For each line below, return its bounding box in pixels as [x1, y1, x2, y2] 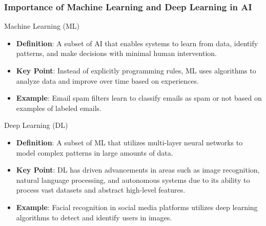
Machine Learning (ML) [4, 21, 80, 31]
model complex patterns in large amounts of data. [16, 147, 173, 158]
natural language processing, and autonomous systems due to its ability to [16, 174, 250, 185]
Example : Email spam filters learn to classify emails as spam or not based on [16, 92, 262, 103]
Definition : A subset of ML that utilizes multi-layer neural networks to [16, 137, 243, 147]
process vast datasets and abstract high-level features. [16, 184, 186, 195]
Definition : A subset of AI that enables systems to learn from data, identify [16, 37, 258, 48]
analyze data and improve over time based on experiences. [16, 75, 199, 86]
